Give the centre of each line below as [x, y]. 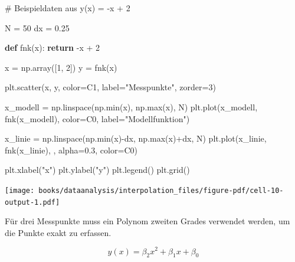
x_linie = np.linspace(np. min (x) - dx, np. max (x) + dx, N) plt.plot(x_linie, [136, 138]
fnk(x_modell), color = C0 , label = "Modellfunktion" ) [97, 118]
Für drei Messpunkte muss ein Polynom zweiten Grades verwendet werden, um [147, 221]
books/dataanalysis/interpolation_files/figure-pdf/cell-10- [161, 190]
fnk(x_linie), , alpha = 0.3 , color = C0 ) [71, 150]
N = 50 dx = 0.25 [37, 27]
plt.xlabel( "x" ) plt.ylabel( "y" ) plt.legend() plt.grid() [97, 170]
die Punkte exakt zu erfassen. [58, 232]
